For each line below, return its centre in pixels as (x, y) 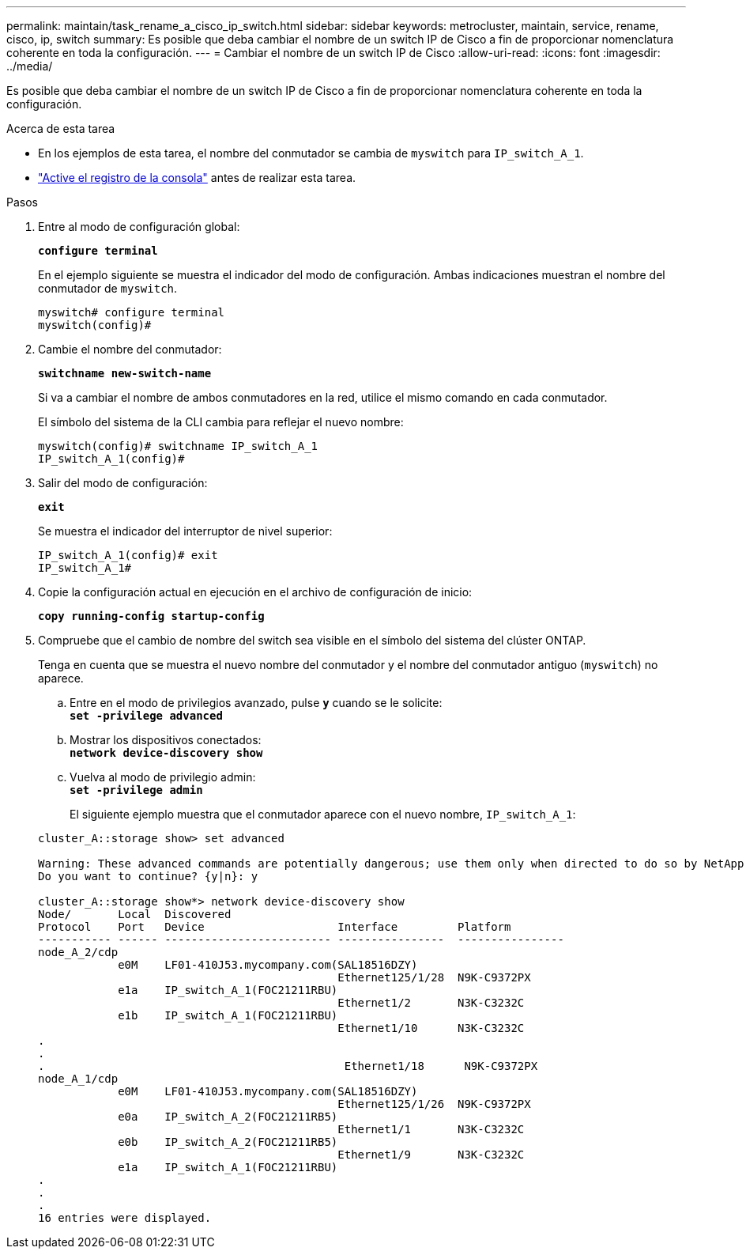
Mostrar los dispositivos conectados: (166, 740)
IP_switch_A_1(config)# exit (128, 555)
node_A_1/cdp (78, 1079)
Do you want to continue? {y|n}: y (148, 876)
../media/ (30, 66)
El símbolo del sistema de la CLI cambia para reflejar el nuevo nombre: (221, 422)
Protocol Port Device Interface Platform (275, 927)
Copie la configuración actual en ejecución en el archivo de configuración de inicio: (255, 592)
